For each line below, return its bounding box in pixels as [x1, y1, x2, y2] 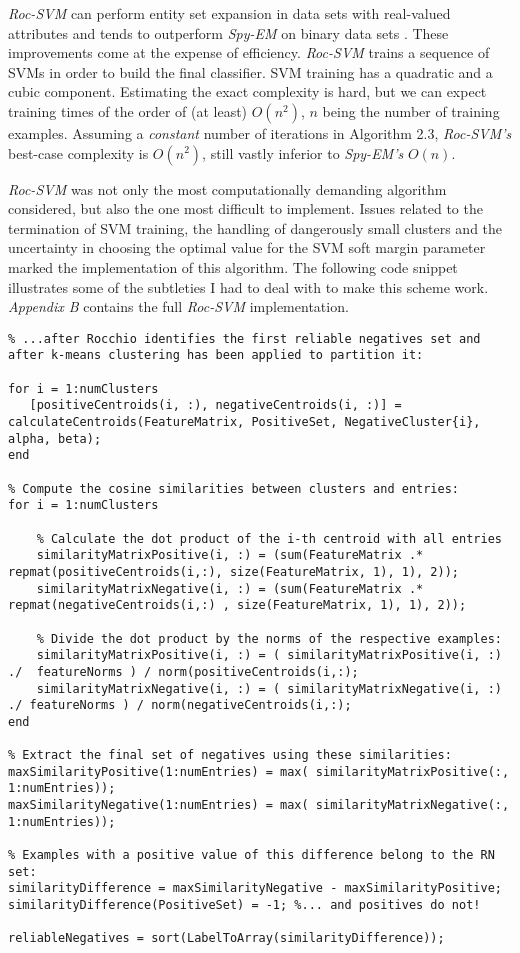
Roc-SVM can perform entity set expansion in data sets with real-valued [8, 3, 451, 23]
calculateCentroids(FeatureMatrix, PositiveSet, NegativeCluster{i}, [8, 415, 481, 429]
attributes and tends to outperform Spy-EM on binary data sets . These [8, 22, 449, 43]
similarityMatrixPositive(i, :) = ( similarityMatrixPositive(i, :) [36, 648, 502, 663]
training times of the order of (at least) [8, 100, 248, 121]
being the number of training [322, 100, 500, 121]
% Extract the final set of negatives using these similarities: [8, 748, 452, 763]
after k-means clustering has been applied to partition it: [8, 348, 424, 363]
